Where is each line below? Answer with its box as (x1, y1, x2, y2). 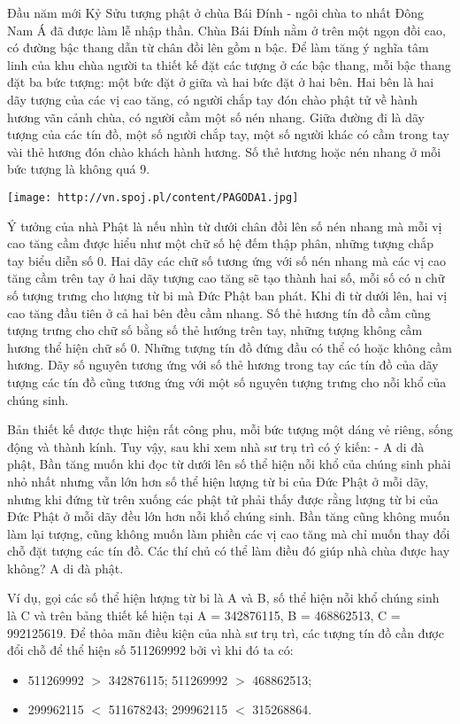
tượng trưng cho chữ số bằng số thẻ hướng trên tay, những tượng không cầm (7, 321, 423, 339)
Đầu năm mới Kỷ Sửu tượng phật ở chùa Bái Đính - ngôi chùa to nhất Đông (7, 4, 424, 21)
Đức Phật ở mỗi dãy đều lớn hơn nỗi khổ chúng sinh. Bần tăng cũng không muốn (7, 507, 450, 525)
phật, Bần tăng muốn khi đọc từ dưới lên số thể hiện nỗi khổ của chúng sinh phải (7, 455, 451, 473)
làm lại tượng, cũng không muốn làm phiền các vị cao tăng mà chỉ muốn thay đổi (7, 524, 450, 542)
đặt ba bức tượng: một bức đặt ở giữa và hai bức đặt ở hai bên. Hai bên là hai (7, 73, 434, 91)
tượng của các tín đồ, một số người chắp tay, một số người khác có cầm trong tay (7, 125, 449, 144)
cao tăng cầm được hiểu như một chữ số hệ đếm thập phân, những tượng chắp (7, 234, 433, 253)
